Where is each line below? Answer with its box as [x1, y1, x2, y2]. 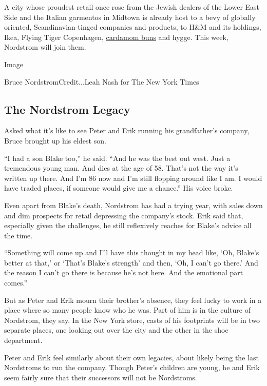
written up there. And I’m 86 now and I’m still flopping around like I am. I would [4, 172, 262, 183]
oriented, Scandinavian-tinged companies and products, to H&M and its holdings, [4, 22, 261, 32]
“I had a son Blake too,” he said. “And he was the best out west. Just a [4, 152, 231, 163]
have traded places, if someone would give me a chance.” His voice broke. [4, 182, 233, 193]
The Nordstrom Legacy [4, 101, 130, 117]
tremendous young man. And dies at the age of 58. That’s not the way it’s [4, 162, 238, 173]
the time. [4, 230, 33, 240]
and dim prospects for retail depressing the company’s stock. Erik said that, [4, 210, 243, 220]
